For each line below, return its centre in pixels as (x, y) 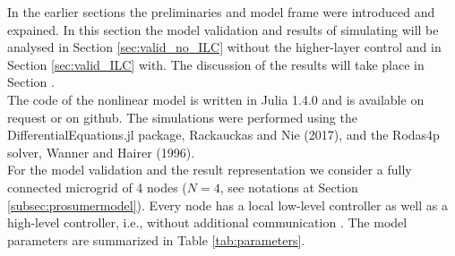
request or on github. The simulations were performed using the (182, 117)
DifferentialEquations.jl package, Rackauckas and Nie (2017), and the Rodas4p (223, 135)
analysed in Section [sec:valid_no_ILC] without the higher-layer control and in (224, 47)
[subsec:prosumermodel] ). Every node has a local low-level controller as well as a (227, 205)
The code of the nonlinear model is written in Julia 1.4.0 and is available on (216, 99)
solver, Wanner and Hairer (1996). (101, 152)
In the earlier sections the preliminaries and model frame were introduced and (221, 12)
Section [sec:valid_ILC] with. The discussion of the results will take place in (216, 64)
